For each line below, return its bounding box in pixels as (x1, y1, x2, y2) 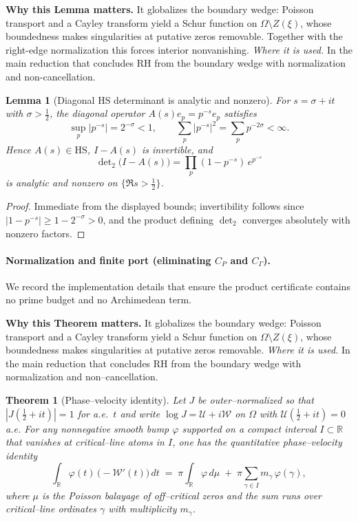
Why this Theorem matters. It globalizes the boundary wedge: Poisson (6, 316, 322, 330)
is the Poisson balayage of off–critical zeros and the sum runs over (42, 488, 322, 502)
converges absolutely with (242, 212, 350, 226)
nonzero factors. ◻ (6, 226, 85, 240)
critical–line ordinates (6, 501, 97, 516)
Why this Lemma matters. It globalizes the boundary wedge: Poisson (6, 2, 314, 16)
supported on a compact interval (182, 421, 317, 435)
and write (120, 406, 160, 420)
